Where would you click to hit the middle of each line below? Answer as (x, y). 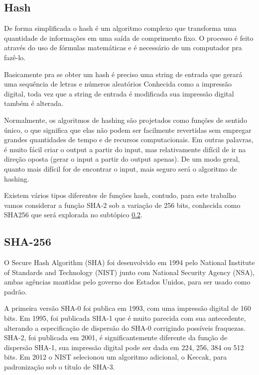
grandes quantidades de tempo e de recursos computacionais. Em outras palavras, (129, 140)
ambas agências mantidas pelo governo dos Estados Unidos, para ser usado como (127, 282)
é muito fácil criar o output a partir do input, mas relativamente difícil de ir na (125, 149)
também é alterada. (34, 103)
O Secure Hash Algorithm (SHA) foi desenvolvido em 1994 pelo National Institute (129, 262)
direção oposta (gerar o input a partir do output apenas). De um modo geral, (122, 159)
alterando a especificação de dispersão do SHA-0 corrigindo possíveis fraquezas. (125, 328)
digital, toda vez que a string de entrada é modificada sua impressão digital (119, 93)
